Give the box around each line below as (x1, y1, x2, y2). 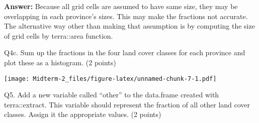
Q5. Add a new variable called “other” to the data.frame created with (4, 89, 219, 100)
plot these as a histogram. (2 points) (4, 57, 116, 67)
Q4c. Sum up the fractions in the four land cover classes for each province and (4, 47, 245, 58)
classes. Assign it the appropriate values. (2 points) (4, 109, 161, 119)
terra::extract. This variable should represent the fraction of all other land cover (4, 99, 250, 109)
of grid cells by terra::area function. (4, 30, 113, 41)
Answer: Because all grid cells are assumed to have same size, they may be (4, 1, 238, 11)
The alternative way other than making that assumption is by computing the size (4, 21, 255, 31)
